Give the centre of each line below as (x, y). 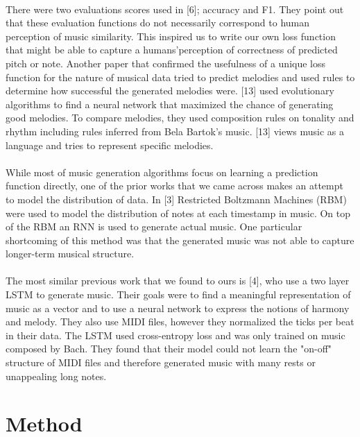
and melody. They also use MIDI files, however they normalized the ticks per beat (180, 322)
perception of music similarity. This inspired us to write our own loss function (171, 36)
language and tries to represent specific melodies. (110, 145)
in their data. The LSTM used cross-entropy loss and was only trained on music (175, 335)
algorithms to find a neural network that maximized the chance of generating (170, 104)
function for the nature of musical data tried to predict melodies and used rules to (180, 77)
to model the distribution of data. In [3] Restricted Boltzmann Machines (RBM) (176, 199)
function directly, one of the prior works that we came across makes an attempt (174, 186)
